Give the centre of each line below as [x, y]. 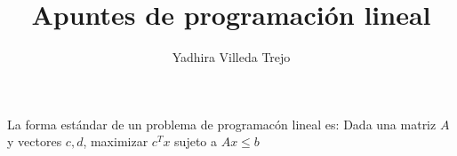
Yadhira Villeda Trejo [231, 57]
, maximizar [116, 141]
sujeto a [196, 141]
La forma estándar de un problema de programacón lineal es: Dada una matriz [222, 124]
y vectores [35, 141]
